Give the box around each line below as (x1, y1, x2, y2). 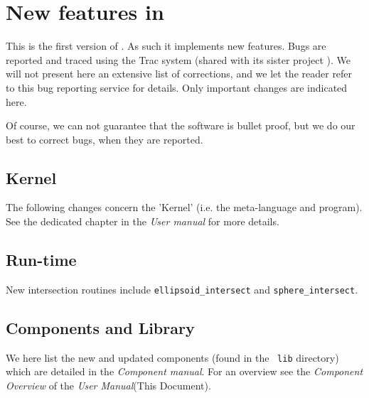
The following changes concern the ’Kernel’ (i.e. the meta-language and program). (6, 200, 363, 215)
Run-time (6, 249, 77, 271)
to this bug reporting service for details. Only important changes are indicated (6, 80, 348, 95)
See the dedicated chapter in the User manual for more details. (6, 214, 279, 229)
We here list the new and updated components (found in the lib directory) (6, 350, 339, 365)
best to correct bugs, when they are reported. (6, 131, 203, 146)
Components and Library (6, 316, 195, 338)
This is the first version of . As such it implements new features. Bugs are (6, 38, 326, 53)
